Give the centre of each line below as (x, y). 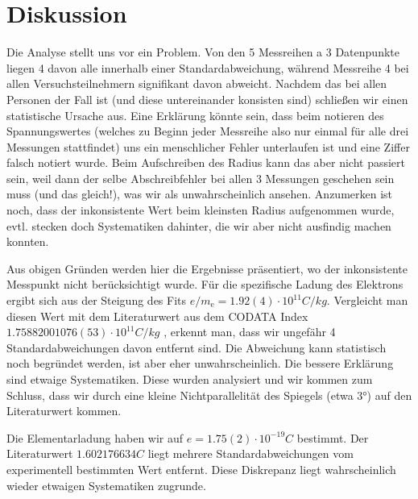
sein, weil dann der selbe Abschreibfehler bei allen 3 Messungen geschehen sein (201, 178)
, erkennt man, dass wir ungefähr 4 (250, 332)
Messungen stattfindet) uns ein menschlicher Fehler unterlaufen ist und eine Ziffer (208, 146)
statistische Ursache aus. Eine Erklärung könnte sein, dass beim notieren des (195, 115)
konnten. (28, 241)
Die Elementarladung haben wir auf (95, 437)
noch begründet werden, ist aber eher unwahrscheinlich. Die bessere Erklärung (200, 363)
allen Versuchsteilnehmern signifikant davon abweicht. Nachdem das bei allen (197, 83)
